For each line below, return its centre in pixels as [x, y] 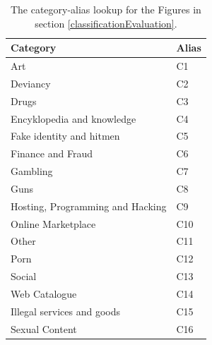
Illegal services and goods [66, 311]
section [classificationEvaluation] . [106, 23]
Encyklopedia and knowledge [73, 118]
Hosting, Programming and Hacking [89, 206]
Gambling [32, 171]
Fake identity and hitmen [65, 136]
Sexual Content [44, 328]
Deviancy [31, 83]
